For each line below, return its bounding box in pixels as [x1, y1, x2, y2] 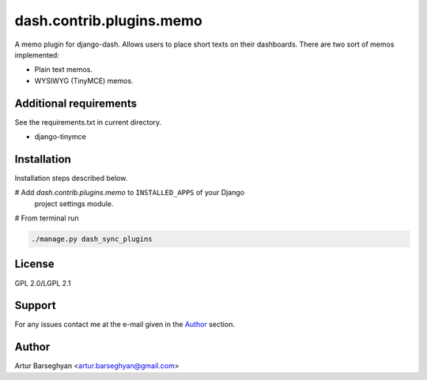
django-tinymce [34, 132, 86, 141]
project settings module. [34, 198, 114, 209]
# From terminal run [14, 213, 79, 223]
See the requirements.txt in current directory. [14, 117, 162, 126]
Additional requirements [14, 96, 138, 110]
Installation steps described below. [14, 173, 128, 182]
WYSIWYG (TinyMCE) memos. [34, 76, 134, 85]
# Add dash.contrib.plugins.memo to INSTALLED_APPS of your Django [14, 188, 245, 198]
